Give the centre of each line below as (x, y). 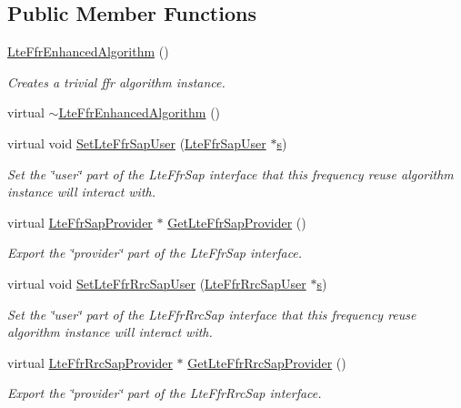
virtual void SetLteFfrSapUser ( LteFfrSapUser (137, 143)
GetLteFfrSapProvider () (237, 222)
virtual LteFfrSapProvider (80, 222)
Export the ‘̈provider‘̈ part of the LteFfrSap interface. (155, 253)
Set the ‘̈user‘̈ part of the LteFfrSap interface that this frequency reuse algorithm (230, 173)
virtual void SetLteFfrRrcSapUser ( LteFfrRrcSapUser (157, 283)
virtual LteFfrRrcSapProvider (90, 362)
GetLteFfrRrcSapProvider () (267, 362)
